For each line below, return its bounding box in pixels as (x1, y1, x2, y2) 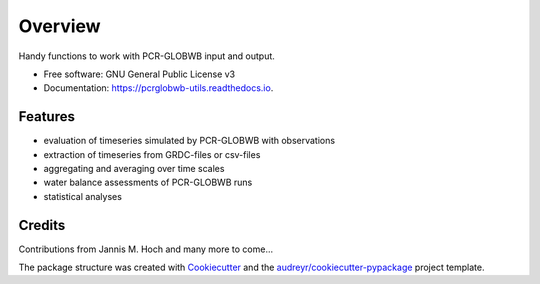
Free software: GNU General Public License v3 (43, 68, 236, 80)
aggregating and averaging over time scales (43, 163, 225, 175)
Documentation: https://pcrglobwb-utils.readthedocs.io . (43, 82, 274, 94)
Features (18, 108, 75, 125)
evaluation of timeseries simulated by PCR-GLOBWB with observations (43, 135, 335, 147)
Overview (18, 15, 101, 37)
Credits (18, 216, 66, 234)
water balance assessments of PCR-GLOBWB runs (43, 176, 253, 189)
